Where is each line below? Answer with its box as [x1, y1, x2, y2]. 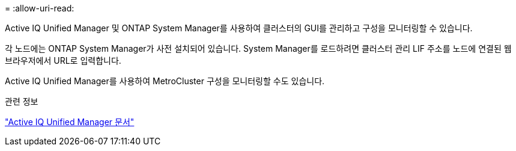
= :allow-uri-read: [5, 3, 74, 13]
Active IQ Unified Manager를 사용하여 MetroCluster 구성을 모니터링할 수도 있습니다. [5, 76, 325, 86]
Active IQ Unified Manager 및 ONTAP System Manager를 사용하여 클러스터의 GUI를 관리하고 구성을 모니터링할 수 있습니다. [5, 23, 473, 33]
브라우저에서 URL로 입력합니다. [5, 55, 121, 66]
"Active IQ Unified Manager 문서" [5, 117, 135, 127]
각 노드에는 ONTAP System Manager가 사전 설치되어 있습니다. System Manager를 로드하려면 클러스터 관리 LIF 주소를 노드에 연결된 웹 [5, 43, 512, 54]
